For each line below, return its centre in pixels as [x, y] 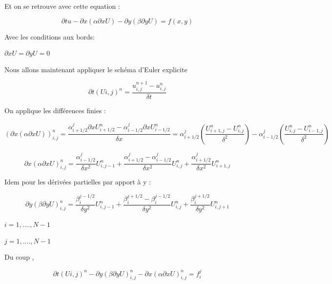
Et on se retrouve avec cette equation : [62, 6]
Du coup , [19, 257]
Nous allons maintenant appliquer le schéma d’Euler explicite [96, 69]
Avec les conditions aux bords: [50, 36]
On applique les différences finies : [55, 110]
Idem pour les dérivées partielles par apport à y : [78, 182]
